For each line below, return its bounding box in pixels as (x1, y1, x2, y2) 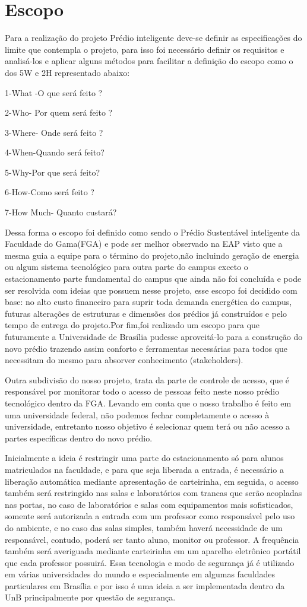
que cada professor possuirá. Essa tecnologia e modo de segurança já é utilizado (5, 556, 295, 568)
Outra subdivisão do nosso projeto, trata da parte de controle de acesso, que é (5, 373, 289, 386)
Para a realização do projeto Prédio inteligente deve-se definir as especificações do (5, 31, 302, 44)
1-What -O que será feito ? (5, 86, 103, 98)
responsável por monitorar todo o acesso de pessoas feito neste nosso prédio (5, 385, 280, 398)
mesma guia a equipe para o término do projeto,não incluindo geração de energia (5, 249, 299, 261)
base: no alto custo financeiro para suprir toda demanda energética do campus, (5, 295, 292, 308)
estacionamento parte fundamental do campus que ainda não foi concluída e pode (5, 272, 302, 285)
